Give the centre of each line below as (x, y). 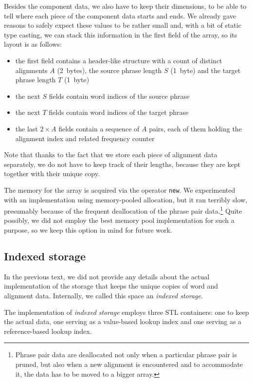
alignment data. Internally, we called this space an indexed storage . (103, 295)
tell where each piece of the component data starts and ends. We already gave (120, 15)
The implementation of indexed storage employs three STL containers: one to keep (126, 312)
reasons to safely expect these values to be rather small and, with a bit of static (123, 25)
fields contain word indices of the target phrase (119, 112)
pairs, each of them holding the (195, 128)
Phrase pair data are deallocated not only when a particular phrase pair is (126, 355)
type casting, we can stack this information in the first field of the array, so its (121, 34)
